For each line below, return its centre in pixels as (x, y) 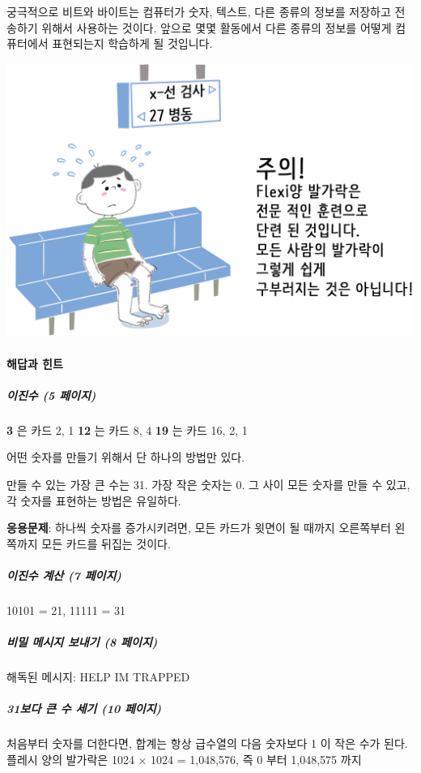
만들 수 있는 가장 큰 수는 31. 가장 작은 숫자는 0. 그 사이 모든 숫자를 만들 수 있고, (208, 484)
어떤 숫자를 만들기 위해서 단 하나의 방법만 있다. (126, 457)
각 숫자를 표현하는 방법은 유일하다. (94, 500)
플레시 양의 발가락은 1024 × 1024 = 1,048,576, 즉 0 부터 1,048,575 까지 (184, 759)
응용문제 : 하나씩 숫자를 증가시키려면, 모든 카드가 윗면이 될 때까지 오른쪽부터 (199, 528)
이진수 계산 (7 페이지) (64, 575)
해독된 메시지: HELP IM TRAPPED (98, 677)
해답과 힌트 (35, 363)
